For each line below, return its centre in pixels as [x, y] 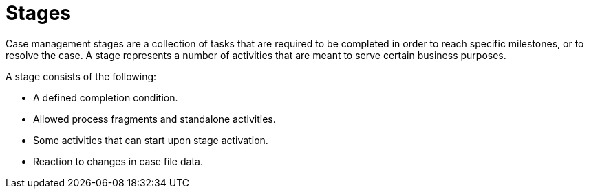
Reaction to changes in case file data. [118, 161]
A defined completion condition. [106, 97]
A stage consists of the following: [81, 76]
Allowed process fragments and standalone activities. [154, 119]
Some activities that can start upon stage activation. [151, 140]
